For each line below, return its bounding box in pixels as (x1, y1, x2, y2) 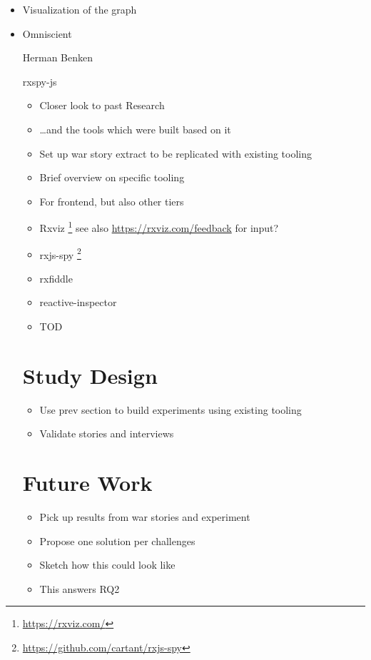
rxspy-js (22, 73, 57, 88)
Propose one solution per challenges (39, 533, 195, 548)
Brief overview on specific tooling (39, 170, 185, 185)
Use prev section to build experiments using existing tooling (39, 402, 302, 417)
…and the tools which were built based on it (39, 121, 231, 136)
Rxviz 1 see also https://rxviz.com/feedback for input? (39, 218, 279, 235)
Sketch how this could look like (39, 557, 176, 572)
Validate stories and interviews (39, 426, 174, 441)
